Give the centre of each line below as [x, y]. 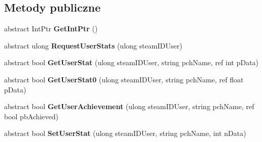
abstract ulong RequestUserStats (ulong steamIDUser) [93, 45]
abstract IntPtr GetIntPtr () [51, 29]
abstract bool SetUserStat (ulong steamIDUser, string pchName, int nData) [125, 133]
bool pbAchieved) [31, 116]
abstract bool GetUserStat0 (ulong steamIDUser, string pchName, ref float [124, 79]
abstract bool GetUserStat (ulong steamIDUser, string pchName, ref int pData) [132, 62]
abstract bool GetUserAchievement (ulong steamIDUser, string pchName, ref [129, 106]
